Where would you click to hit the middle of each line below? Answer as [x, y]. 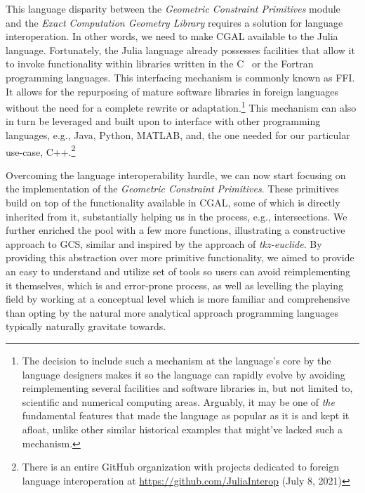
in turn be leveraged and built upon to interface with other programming [163, 121]
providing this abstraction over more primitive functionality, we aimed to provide [180, 257]
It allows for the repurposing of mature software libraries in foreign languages [172, 91]
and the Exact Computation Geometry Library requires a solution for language [174, 22]
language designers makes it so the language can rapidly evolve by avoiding [184, 374]
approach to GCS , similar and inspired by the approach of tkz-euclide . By [164, 243]
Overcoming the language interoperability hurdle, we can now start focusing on [176, 175]
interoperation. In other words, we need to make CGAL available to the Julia [172, 36]
